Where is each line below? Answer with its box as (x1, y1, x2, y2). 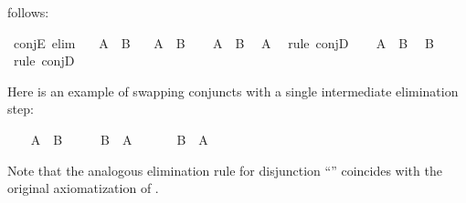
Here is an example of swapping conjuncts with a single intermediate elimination (7, 81, 459, 100)
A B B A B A (30, 129, 208, 148)
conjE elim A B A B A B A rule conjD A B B (13, 33, 434, 52)
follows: (7, 3, 49, 21)
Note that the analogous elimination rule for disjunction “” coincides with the (7, 160, 442, 179)
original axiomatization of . (7, 178, 159, 198)
